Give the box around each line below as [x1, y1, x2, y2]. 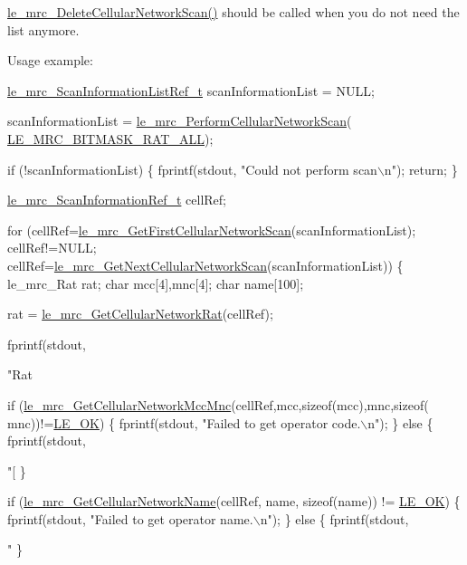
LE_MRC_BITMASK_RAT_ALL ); [7, 129, 214, 148]
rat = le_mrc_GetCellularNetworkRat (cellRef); [7, 304, 273, 323]
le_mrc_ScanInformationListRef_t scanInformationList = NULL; [7, 81, 375, 100]
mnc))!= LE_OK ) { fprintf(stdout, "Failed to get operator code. [7, 413, 361, 432]
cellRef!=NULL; [7, 238, 97, 257]
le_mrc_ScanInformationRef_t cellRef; [7, 190, 226, 209]
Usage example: [7, 51, 93, 70]
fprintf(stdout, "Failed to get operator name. [7, 509, 253, 528]
